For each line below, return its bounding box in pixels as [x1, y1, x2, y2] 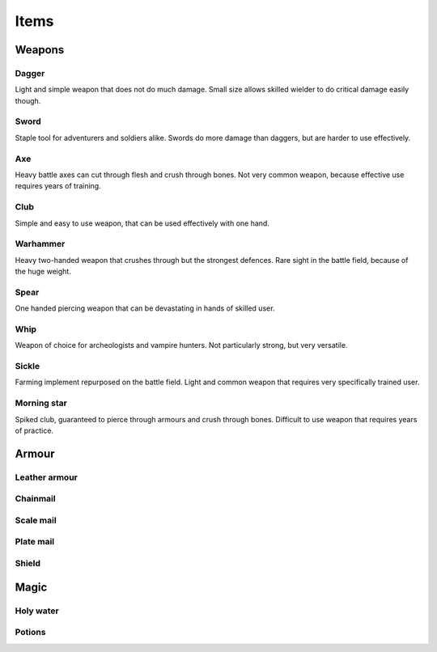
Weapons [15, 43, 65, 57]
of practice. [15, 425, 54, 435]
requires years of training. [15, 181, 101, 191]
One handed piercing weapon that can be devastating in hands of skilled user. [15, 303, 275, 313]
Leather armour [15, 472, 78, 483]
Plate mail [15, 536, 55, 548]
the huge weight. [15, 267, 72, 277]
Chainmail [15, 493, 56, 505]
